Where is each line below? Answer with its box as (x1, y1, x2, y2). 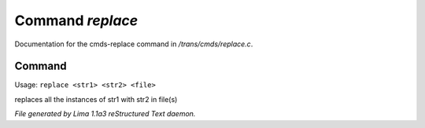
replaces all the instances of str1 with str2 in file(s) (14, 94, 178, 104)
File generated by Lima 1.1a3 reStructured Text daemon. (14, 109, 196, 119)
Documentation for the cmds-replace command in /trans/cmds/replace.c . (14, 39, 253, 49)
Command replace (14, 12, 139, 29)
